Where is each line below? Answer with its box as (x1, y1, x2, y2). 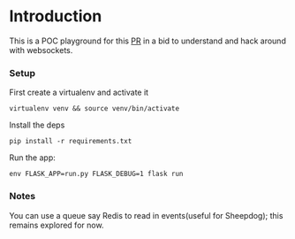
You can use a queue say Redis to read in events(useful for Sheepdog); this (9, 210, 284, 220)
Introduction (9, 6, 102, 27)
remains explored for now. (9, 220, 104, 230)
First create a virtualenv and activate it (9, 87, 148, 98)
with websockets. (9, 44, 73, 55)
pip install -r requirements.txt (9, 137, 132, 146)
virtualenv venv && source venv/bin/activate (9, 104, 179, 113)
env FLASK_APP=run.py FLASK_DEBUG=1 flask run (9, 170, 184, 179)
